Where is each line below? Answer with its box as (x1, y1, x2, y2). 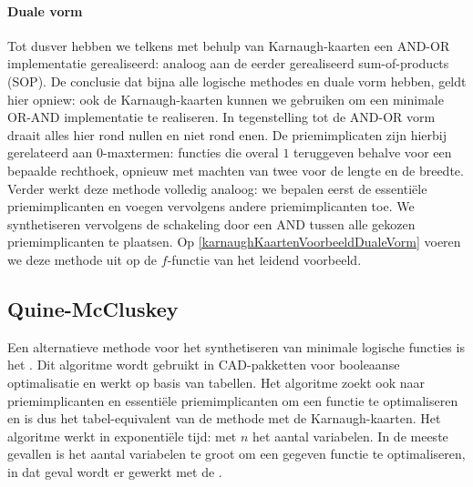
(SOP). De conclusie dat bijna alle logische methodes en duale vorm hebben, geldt (7, 71, 467, 90)
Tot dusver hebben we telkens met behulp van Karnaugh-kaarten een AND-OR (7, 36, 450, 55)
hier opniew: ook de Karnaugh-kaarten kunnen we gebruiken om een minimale (7, 89, 444, 108)
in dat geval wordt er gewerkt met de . (7, 462, 222, 481)
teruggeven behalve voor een (293, 143, 452, 162)
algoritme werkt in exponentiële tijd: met (7, 426, 237, 445)
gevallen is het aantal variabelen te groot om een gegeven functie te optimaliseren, (7, 444, 466, 463)
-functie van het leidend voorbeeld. (167, 249, 362, 269)
